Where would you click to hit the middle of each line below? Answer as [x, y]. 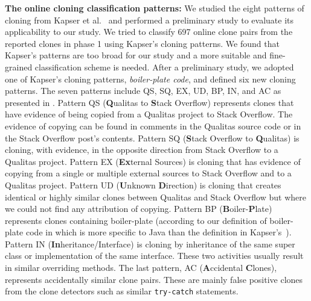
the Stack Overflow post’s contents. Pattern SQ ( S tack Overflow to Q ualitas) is [152, 138]
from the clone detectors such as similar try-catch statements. [122, 291]
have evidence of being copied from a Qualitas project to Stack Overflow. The [149, 114]
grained [19, 67]
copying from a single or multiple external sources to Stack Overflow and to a [148, 173]
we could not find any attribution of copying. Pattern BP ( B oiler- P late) [139, 209]
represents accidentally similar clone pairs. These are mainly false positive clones [154, 279]
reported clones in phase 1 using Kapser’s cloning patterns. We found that [142, 43]
